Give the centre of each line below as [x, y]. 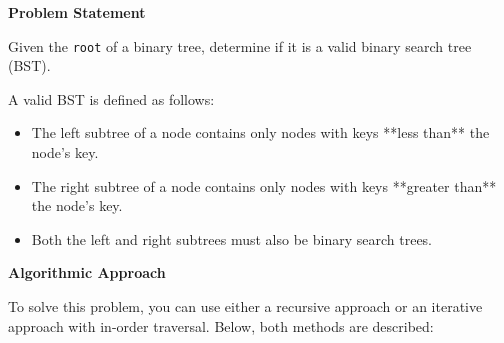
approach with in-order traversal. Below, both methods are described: [221, 325]
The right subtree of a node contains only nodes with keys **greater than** [264, 185]
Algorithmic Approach [87, 272]
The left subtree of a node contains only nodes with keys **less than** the [260, 132]
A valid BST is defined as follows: [111, 98]
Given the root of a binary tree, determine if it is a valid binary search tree [240, 45]
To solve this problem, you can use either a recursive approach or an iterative [245, 306]
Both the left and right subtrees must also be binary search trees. [232, 238]
